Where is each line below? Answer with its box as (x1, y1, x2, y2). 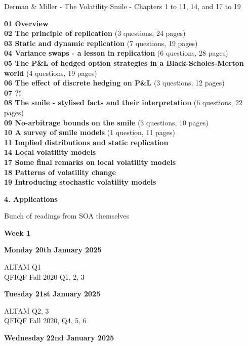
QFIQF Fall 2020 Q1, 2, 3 (4, 271, 85, 282)
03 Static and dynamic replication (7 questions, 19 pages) (4, 37, 198, 48)
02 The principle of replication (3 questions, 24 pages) (4, 28, 186, 38)
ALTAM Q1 (4, 262, 41, 272)
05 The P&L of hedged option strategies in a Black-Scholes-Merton (4, 57, 244, 68)
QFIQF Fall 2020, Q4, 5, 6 (4, 315, 87, 326)
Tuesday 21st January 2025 (4, 288, 101, 299)
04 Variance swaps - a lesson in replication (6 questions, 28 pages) (4, 48, 228, 58)
